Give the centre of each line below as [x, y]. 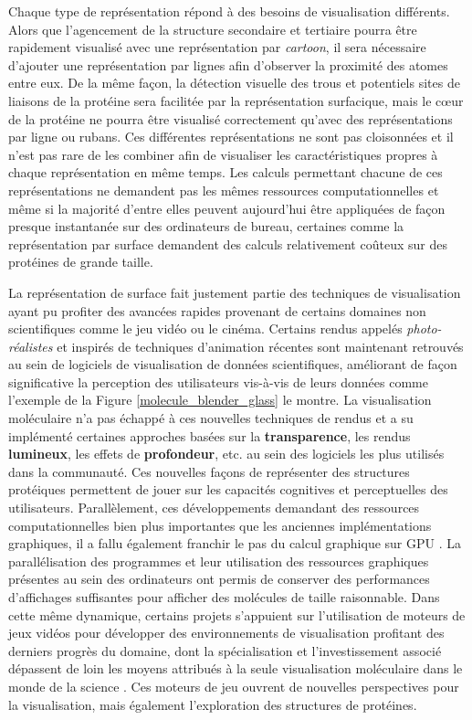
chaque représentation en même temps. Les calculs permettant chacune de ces [226, 172]
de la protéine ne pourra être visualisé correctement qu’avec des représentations [231, 118]
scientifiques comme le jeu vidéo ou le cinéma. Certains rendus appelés [205, 328]
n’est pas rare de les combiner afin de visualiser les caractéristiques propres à [223, 154]
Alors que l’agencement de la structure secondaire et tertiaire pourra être [213, 29]
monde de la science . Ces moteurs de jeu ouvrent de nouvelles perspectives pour [234, 686]
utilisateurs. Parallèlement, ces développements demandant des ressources [214, 508]
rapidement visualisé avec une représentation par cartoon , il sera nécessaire [217, 47]
